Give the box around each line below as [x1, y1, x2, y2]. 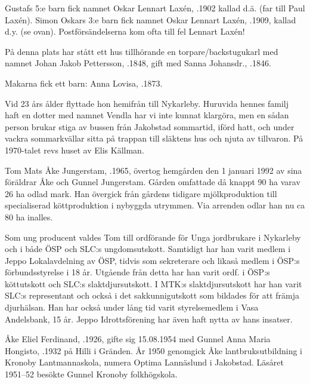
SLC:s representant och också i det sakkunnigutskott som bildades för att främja [5, 289, 300, 302]
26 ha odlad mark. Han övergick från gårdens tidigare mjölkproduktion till [5, 187, 277, 199]
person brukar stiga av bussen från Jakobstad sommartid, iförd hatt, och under [5, 120, 294, 133]
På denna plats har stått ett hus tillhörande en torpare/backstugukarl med [5, 45, 278, 57]
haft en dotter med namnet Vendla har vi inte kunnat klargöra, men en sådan [5, 109, 289, 121]
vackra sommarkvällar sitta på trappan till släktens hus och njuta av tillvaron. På [5, 132, 303, 145]
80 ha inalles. [5, 210, 53, 223]
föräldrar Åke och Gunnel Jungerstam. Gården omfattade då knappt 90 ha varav [5, 176, 300, 188]
